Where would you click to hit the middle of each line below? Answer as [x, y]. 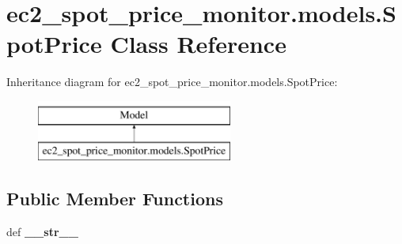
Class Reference [198, 44]
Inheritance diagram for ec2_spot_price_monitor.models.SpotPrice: [172, 82]
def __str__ [42, 232]
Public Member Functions [115, 199]
